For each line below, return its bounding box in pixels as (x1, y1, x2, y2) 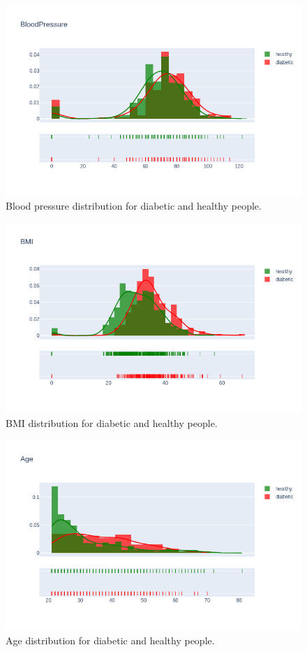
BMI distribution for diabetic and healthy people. (6, 415, 218, 430)
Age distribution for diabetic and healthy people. (6, 632, 215, 647)
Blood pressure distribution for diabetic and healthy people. (6, 198, 262, 213)
